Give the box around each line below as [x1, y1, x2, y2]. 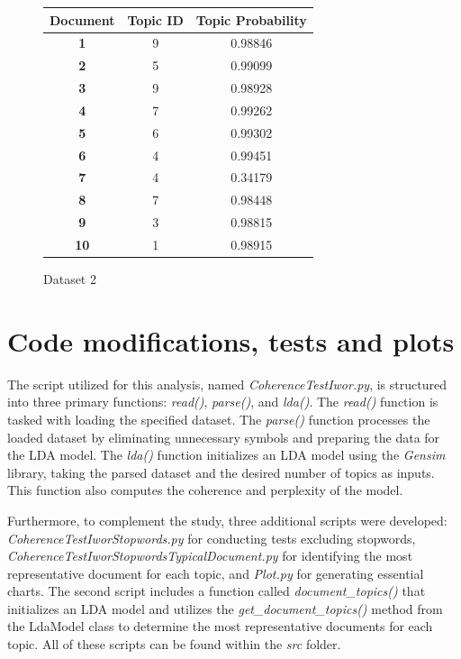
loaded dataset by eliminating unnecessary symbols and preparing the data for [7, 427, 440, 446]
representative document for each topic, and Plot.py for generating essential [7, 563, 424, 582]
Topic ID [127, 10, 184, 29]
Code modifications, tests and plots [7, 322, 455, 359]
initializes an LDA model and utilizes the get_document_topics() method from [7, 599, 443, 618]
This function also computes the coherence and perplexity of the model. [7, 481, 403, 499]
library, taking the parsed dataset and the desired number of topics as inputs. [7, 462, 435, 481]
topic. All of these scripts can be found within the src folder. [7, 635, 341, 654]
